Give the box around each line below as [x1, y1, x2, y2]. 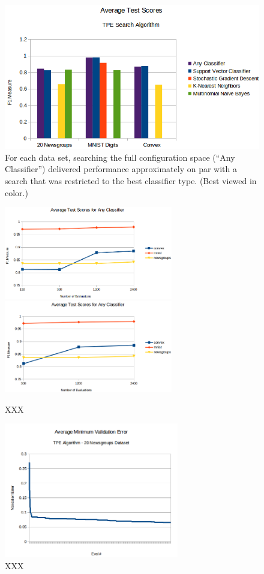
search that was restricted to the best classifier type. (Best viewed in [5, 175, 257, 187]
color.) [5, 186, 28, 199]
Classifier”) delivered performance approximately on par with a [5, 163, 237, 175]
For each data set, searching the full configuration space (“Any [5, 151, 235, 163]
